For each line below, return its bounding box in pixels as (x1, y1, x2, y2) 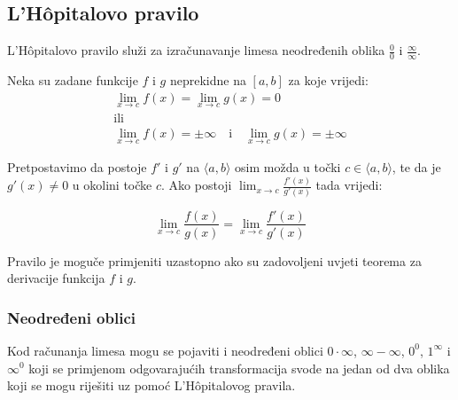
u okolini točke (72, 176, 152, 194)
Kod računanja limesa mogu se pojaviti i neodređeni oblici (7, 341, 323, 359)
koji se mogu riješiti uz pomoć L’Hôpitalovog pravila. (7, 376, 296, 395)
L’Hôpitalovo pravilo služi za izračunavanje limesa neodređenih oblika (7, 41, 385, 59)
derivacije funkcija (7, 269, 105, 287)
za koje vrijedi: (288, 71, 369, 90)
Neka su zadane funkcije (7, 71, 138, 90)
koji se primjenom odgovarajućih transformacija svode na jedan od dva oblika (28, 358, 450, 377)
